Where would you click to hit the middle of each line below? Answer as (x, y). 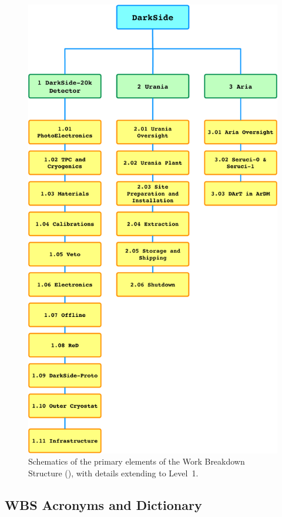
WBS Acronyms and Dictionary (103, 504)
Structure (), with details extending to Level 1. (113, 473)
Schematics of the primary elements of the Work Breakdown (137, 461)
